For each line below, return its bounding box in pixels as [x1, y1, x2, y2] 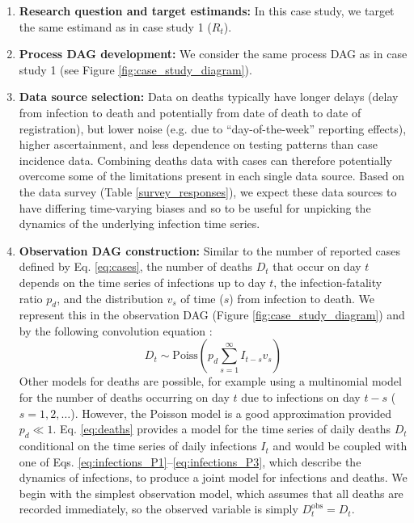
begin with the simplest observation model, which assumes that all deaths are [19, 484, 403, 501]
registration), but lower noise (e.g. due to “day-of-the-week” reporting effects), [19, 120, 407, 137]
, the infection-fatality [273, 273, 382, 290]
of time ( [180, 289, 224, 306]
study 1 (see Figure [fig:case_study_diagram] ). [19, 61, 252, 78]
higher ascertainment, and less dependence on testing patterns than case [19, 136, 378, 153]
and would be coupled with [272, 437, 408, 454]
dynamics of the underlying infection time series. [19, 215, 260, 232]
